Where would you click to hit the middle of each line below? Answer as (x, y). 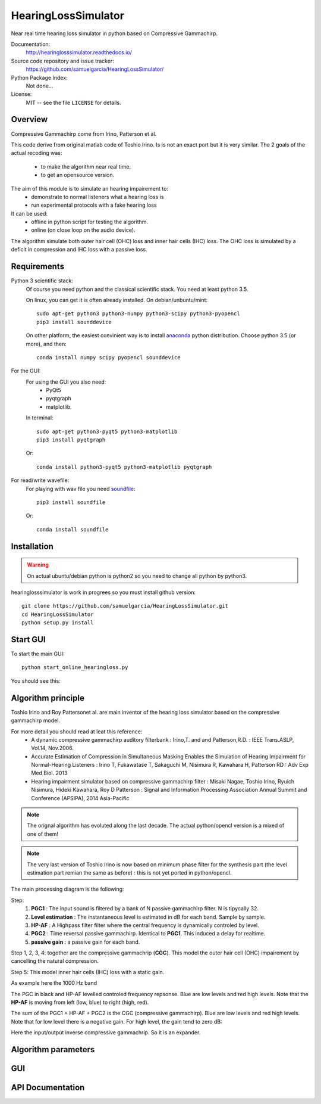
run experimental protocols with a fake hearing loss (94, 205)
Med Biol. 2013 (49, 773)
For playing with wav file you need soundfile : (81, 489)
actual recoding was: (37, 153)
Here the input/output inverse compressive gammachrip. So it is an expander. (106, 1033)
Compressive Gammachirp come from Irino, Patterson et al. (84, 133)
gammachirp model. (36, 720)
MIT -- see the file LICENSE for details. (73, 102)
